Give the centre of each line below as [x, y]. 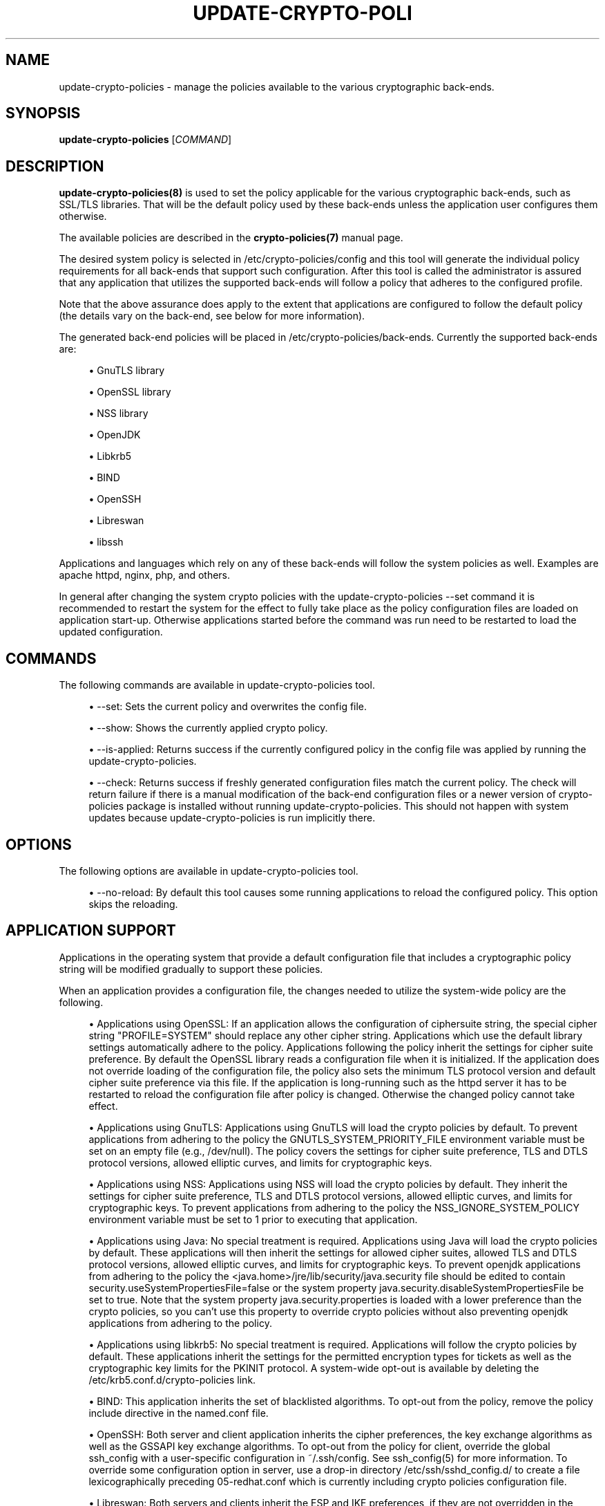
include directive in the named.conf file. [179, 1413]
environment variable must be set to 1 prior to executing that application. [253, 1219]
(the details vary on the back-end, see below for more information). [212, 316]
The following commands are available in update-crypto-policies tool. [217, 685]
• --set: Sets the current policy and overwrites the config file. [228, 707]
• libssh [106, 542]
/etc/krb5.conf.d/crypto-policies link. [172, 1379]
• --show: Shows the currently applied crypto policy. [208, 728]
